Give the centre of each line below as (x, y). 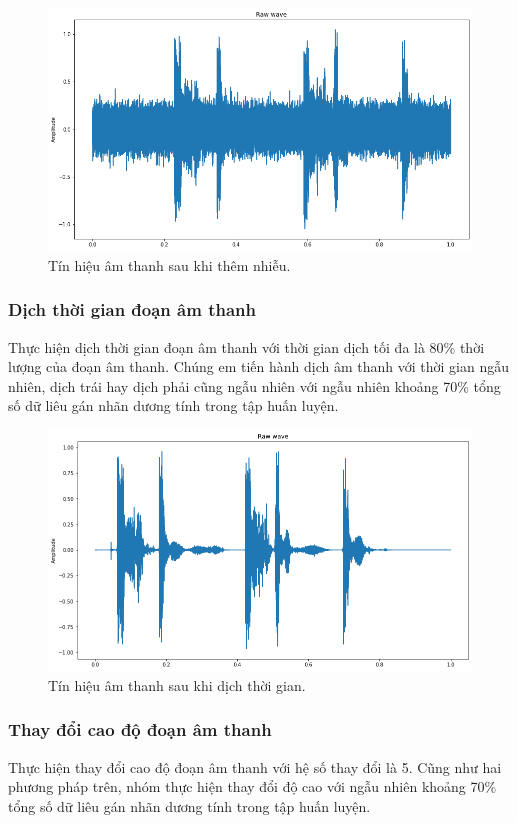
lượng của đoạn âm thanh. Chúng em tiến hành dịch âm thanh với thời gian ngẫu (258, 366)
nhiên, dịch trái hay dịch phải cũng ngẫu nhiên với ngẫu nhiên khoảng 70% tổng (254, 385)
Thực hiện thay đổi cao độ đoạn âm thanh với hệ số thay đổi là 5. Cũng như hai (255, 766)
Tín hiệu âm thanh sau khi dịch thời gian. (177, 684)
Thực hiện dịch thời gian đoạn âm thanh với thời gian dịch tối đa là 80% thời (246, 346)
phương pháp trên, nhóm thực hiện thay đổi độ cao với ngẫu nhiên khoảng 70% (252, 786)
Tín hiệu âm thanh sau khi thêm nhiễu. (169, 264)
